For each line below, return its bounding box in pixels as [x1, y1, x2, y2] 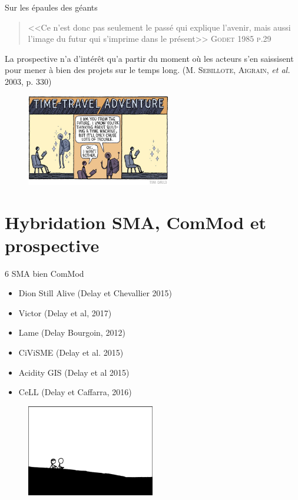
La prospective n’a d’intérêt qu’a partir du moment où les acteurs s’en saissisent [5, 52, 294, 64]
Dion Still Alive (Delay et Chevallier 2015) [18, 287, 172, 299]
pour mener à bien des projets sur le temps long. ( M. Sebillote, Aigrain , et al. [5, 64, 290, 76]
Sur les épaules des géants [5, 1, 98, 13]
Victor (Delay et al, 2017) [18, 306, 112, 319]
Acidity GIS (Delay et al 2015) [18, 366, 130, 378]
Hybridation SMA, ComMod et [5, 210, 267, 234]
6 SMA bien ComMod [5, 267, 84, 279]
